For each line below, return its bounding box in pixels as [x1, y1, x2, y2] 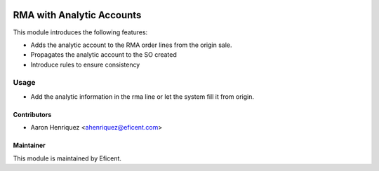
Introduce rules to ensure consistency [30, 60, 140, 69]
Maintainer [13, 141, 46, 150]
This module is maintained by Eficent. [13, 154, 122, 163]
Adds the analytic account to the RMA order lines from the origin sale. [30, 41, 232, 49]
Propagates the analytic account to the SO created [30, 50, 177, 59]
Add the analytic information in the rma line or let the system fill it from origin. [30, 92, 254, 101]
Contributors [13, 110, 52, 118]
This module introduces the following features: [13, 28, 148, 36]
